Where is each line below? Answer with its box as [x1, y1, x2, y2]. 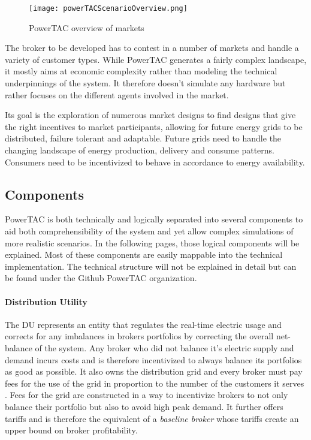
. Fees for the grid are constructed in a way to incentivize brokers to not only [5, 388, 288, 401]
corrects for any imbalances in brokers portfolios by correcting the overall [5, 330, 274, 342]
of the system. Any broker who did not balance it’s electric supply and [35, 341, 294, 354]
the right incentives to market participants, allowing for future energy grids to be [5, 120, 303, 132]
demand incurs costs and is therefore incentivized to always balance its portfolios [5, 353, 302, 366]
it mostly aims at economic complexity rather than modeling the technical [5, 65, 277, 77]
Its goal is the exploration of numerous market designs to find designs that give [5, 109, 296, 121]
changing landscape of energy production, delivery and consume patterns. [5, 144, 274, 156]
